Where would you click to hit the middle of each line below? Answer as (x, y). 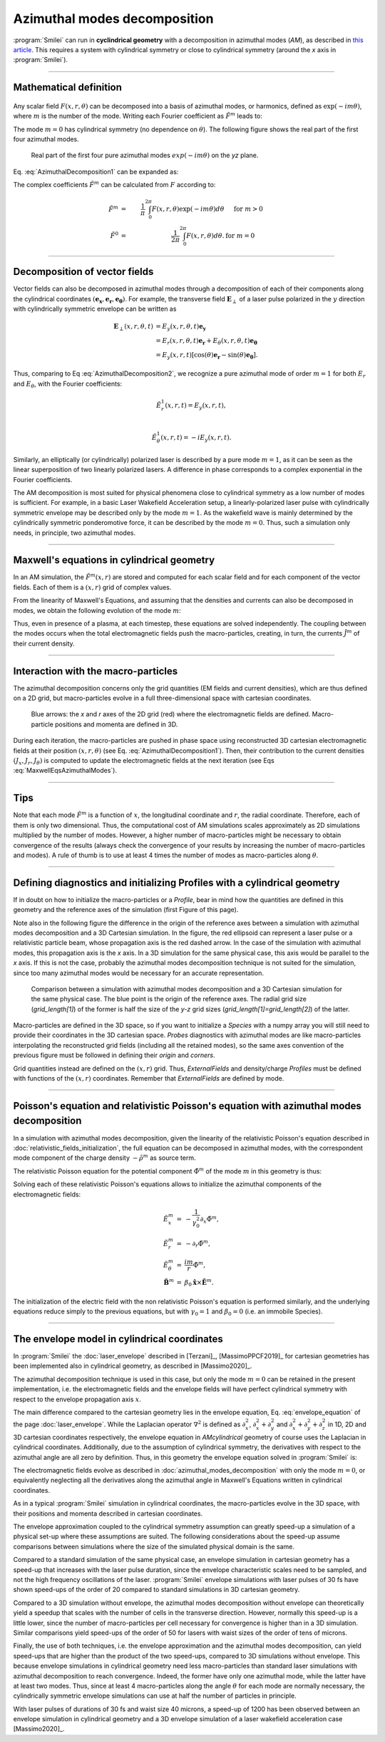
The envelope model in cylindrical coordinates (118, 1339)
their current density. (44, 644)
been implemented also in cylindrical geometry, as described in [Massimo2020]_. (133, 1366)
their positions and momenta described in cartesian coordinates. (108, 1513)
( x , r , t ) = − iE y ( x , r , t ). (196, 438)
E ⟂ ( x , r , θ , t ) (133, 327)
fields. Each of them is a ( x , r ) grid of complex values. (92, 587)
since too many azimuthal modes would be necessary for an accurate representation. (138, 973)
